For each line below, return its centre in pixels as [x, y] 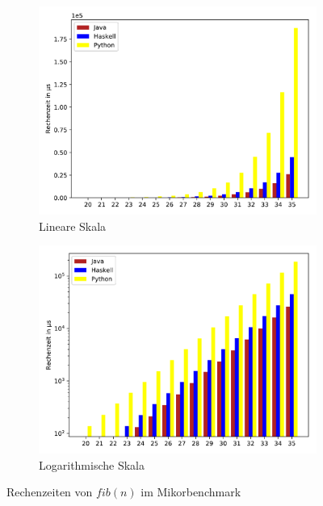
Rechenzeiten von [50, 492]
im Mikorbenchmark [191, 492]
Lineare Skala [73, 226]
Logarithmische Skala [92, 464]
